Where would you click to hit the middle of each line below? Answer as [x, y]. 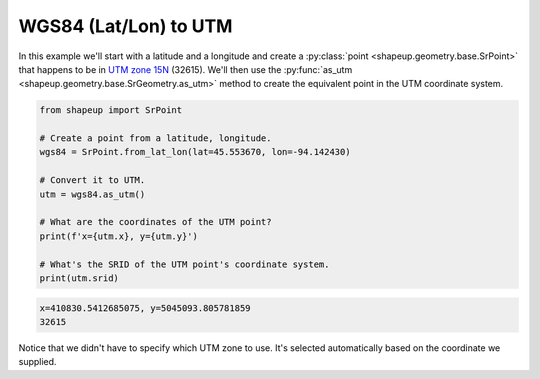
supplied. [37, 362]
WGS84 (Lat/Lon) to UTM [125, 26]
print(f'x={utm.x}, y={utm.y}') [119, 236]
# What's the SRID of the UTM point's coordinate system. [184, 264]
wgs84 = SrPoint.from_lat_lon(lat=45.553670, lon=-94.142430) [195, 152]
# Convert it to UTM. [92, 180]
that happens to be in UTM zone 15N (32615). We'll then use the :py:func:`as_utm [185, 69]
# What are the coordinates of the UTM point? [155, 222]
